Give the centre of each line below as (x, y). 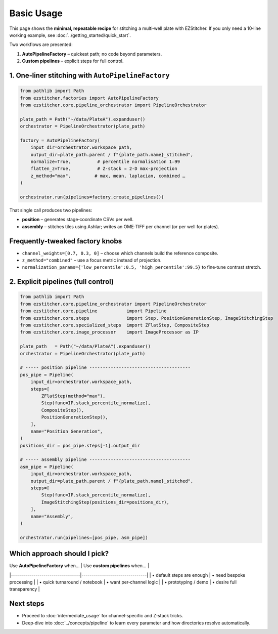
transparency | (25, 589)
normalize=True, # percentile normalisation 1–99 (105, 162)
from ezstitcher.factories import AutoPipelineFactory (89, 98)
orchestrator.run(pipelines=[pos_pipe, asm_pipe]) (84, 537)
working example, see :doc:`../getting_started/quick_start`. (70, 35)
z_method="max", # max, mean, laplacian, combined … (108, 176)
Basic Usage (36, 13)
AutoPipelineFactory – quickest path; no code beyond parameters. (92, 54)
